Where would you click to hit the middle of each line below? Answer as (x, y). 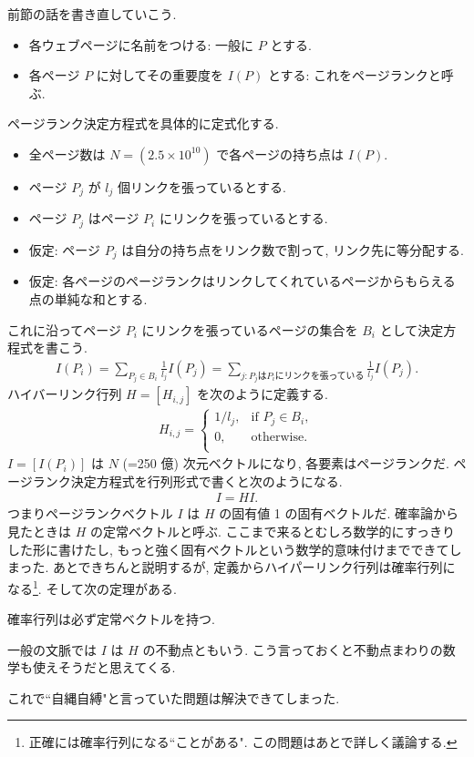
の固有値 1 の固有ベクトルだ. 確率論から (339, 513)
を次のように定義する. (262, 394)
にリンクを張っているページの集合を (250, 329)
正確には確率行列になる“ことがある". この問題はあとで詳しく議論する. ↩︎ (243, 742)
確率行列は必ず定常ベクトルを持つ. (111, 619)
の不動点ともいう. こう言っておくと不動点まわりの (293, 649)
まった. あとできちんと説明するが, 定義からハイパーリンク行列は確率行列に (232, 567)
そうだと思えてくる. (117, 667)
